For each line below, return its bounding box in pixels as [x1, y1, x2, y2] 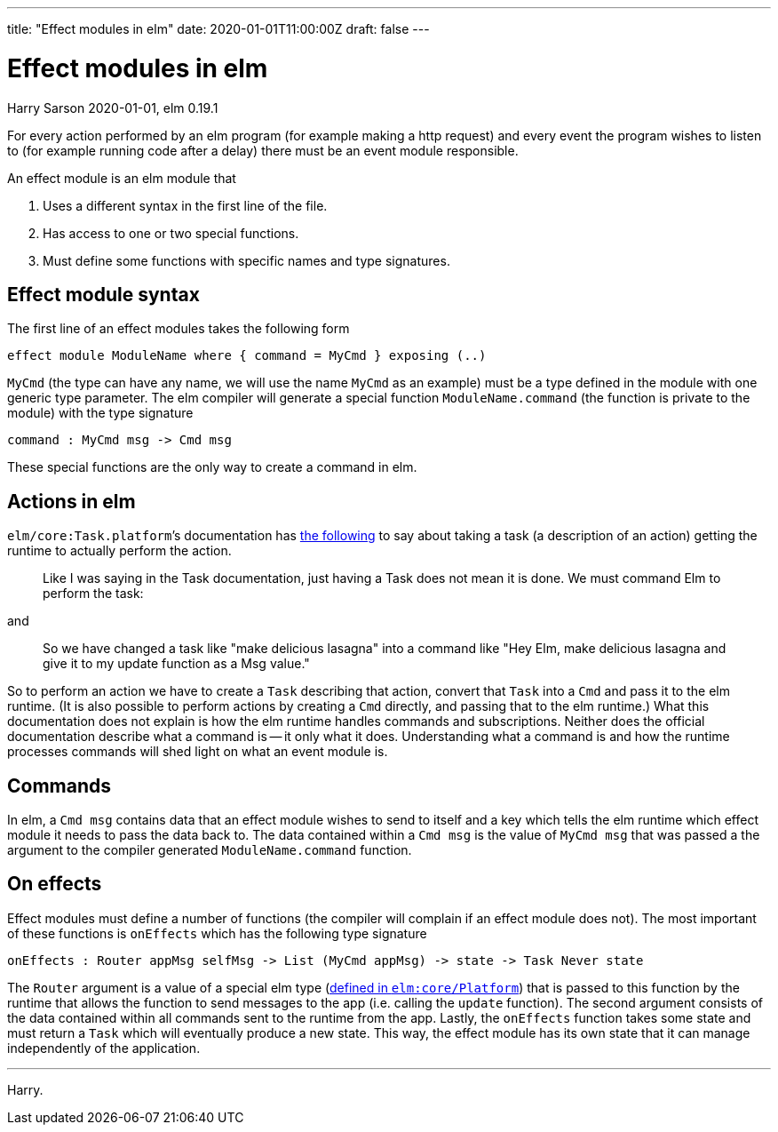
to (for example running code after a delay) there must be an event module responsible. [7, 142, 519, 158]
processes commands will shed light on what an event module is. [7, 744, 388, 760]
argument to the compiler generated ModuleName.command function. [7, 842, 412, 858]
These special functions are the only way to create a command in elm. [7, 459, 417, 475]
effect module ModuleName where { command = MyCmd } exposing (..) [7, 348, 487, 363]
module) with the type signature [7, 405, 194, 421]
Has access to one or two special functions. [43, 225, 299, 241]
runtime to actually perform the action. [7, 543, 232, 559]
